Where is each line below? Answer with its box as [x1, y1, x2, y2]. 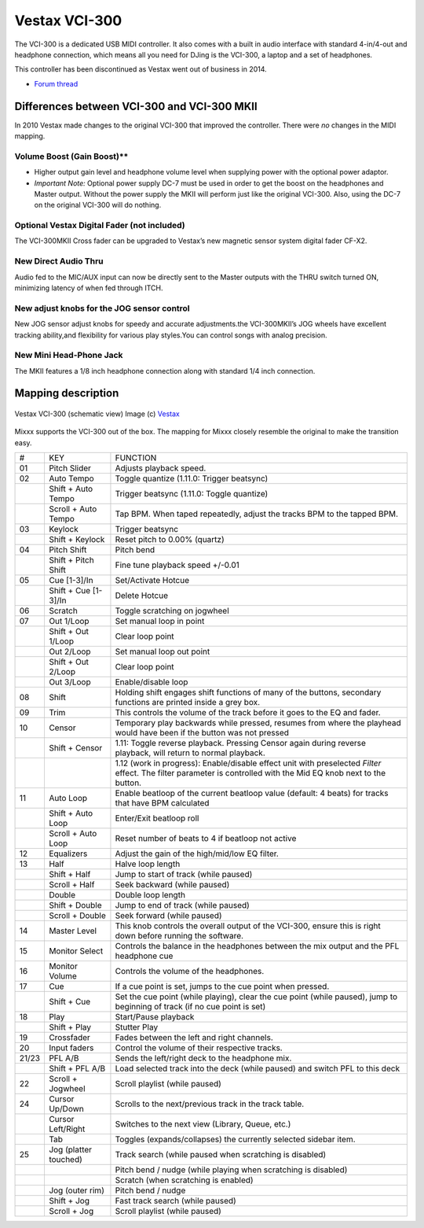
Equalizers [48, 848, 88, 859]
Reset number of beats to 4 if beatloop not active [115, 833, 297, 844]
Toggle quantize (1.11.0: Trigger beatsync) [115, 473, 269, 484]
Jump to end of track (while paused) [115, 900, 250, 911]
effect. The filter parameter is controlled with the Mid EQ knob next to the [115, 768, 386, 779]
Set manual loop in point [115, 616, 205, 627]
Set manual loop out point [115, 646, 210, 657]
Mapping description [14, 386, 119, 400]
